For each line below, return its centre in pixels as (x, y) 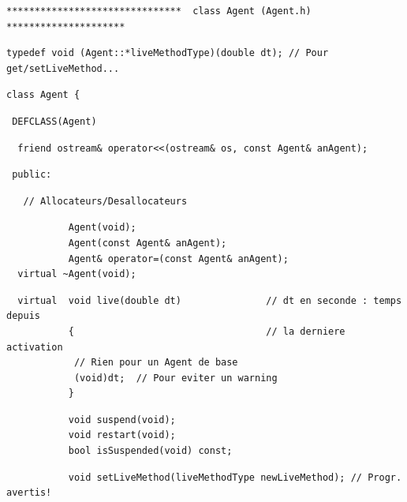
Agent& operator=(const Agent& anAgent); (178, 258)
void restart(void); (122, 435)
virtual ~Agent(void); (77, 274)
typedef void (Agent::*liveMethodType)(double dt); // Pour (168, 53)
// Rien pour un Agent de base (156, 363)
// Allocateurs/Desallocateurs (105, 201)
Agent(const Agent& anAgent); (147, 243)
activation (35, 347)
